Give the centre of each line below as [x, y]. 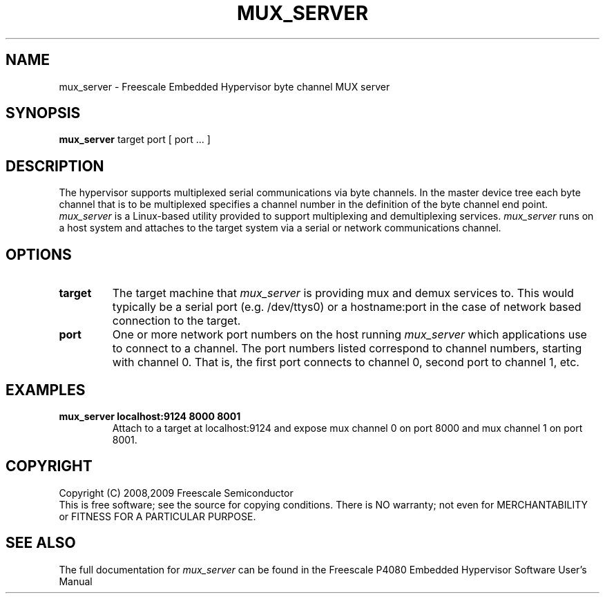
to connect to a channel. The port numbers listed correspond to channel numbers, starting [347, 349]
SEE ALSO [41, 543]
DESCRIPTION [55, 166]
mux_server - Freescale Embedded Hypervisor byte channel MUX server [224, 86]
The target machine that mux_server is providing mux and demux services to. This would [343, 293]
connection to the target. [176, 321]
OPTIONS [39, 254]
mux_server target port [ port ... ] [135, 140]
